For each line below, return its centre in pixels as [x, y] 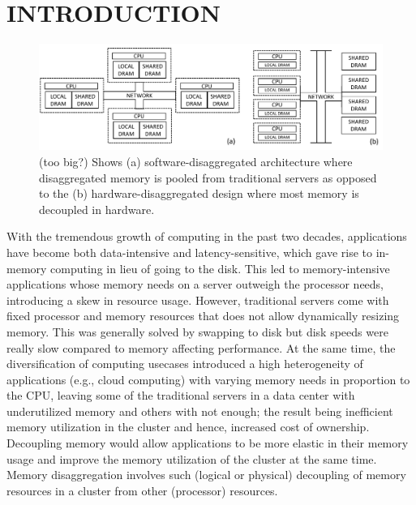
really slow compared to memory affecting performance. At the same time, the [201, 347]
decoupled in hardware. [97, 209]
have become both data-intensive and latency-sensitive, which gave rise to [190, 252]
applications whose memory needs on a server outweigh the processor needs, [195, 284]
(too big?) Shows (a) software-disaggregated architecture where [196, 161]
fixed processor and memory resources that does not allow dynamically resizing [203, 316]
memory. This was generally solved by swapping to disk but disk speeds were [197, 331]
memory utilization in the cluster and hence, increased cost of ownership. [188, 427]
